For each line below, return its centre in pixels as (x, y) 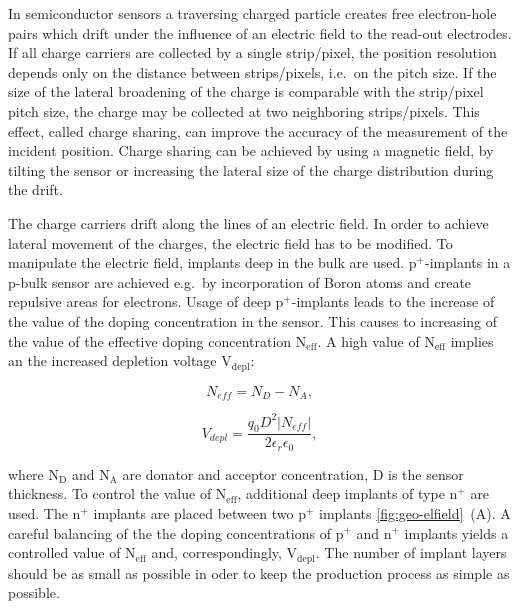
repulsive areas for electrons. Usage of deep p (146, 301)
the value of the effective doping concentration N (157, 340)
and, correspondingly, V (224, 552)
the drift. (35, 189)
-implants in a (467, 262)
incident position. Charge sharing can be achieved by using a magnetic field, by (251, 150)
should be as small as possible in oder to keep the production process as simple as (259, 572)
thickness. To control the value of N (117, 493)
